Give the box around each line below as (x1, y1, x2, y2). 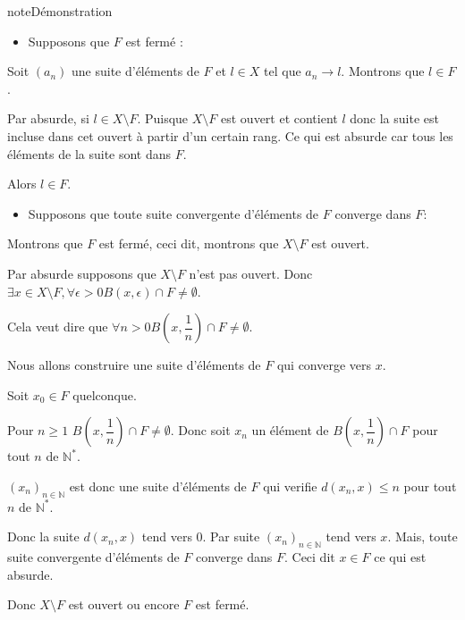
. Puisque (137, 109, 189, 128)
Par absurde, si (7, 109, 89, 128)
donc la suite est (350, 109, 439, 128)
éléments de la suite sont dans (7, 144, 172, 163)
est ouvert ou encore (68, 595, 180, 614)
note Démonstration (7, 2, 113, 20)
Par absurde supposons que (7, 264, 156, 282)
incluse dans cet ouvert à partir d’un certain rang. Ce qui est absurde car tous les (7, 126, 453, 145)
